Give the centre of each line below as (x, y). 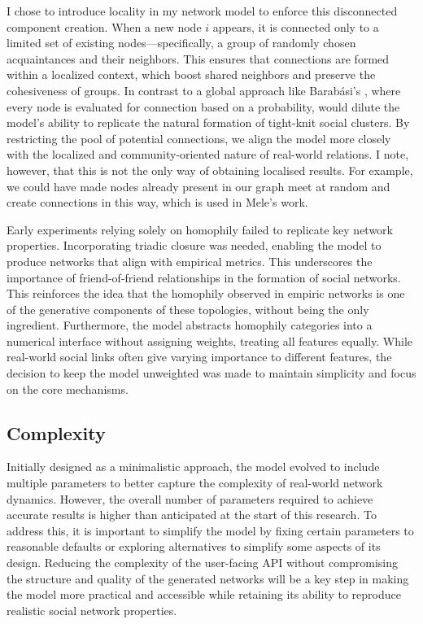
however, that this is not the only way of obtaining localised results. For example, (210, 170)
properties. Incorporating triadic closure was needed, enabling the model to (194, 245)
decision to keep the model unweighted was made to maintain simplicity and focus (211, 373)
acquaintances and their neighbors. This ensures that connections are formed (198, 58)
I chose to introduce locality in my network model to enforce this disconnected (202, 11)
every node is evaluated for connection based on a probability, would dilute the (203, 106)
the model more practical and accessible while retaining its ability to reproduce (204, 594)
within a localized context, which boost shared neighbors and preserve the (191, 74)
